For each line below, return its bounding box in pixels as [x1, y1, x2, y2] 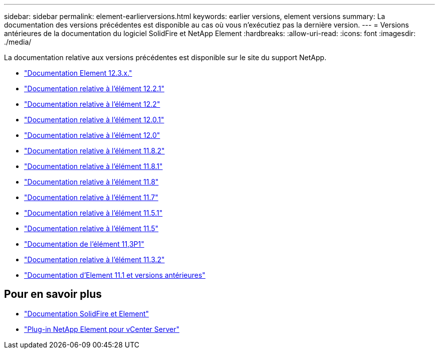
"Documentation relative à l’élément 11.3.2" [24, 255, 165, 264]
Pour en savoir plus [4, 288, 102, 301]
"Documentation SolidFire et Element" [24, 309, 149, 318]
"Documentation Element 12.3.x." [24, 69, 132, 77]
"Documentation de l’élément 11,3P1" [24, 240, 144, 248]
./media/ [4, 38, 32, 46]
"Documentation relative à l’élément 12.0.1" [24, 115, 164, 124]
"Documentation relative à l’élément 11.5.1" [24, 209, 163, 217]
